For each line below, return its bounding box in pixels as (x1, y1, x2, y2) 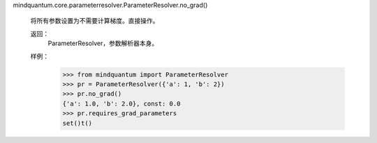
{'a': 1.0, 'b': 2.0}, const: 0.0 (62, 99, 181, 108)
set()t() (62, 119, 93, 127)
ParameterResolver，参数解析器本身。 (47, 39, 158, 48)
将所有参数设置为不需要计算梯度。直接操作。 (30, 17, 159, 25)
